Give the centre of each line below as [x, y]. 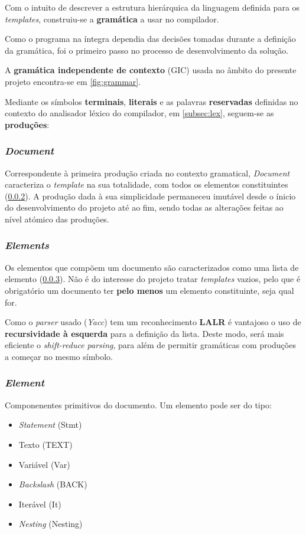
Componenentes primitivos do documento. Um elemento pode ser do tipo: [138, 404]
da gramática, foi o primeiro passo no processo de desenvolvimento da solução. [147, 50]
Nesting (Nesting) [51, 524]
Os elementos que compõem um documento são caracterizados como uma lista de [152, 267]
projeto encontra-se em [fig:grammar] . [73, 81]
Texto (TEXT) [45, 444]
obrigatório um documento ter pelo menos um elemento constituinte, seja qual [149, 290]
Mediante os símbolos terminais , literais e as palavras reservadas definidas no [152, 101]
